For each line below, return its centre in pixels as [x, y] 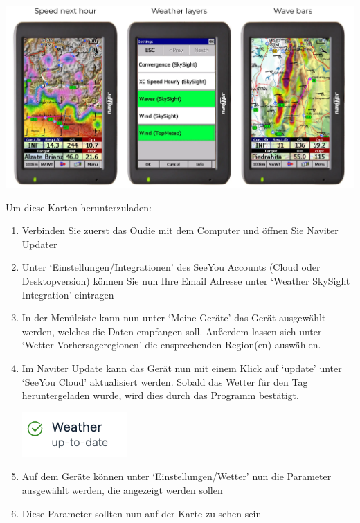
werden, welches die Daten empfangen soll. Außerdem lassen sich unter [172, 331]
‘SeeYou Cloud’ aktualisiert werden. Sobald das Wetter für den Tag [165, 381]
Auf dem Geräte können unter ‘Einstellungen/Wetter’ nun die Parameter [177, 476]
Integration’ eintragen [68, 294]
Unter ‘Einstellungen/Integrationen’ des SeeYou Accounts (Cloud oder [171, 267]
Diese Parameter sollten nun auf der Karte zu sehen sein [142, 513]
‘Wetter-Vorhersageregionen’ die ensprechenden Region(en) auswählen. [171, 345]
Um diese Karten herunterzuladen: [79, 207]
